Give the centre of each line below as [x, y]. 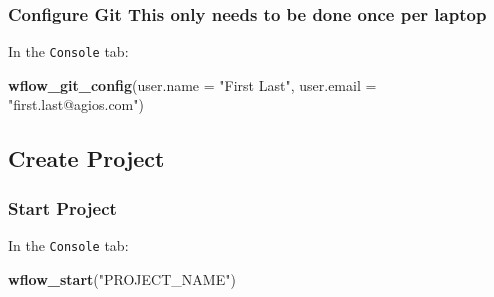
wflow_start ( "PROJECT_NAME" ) [122, 278]
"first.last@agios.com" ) [76, 104]
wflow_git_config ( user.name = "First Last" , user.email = [192, 84]
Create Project [86, 158]
